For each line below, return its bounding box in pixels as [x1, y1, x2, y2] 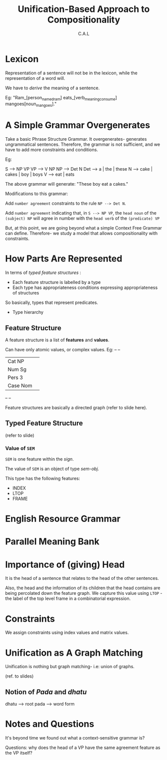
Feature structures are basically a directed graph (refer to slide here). [5, 404, 148, 410]
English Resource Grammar [5, 513, 121, 524]
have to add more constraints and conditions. [5, 147, 98, 153]
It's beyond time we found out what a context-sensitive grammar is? [5, 735, 145, 741]
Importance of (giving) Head [5, 559, 125, 570]
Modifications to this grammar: [5, 191, 68, 197]
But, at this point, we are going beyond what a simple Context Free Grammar [5, 225, 162, 231]
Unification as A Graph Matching [5, 647, 143, 658]
